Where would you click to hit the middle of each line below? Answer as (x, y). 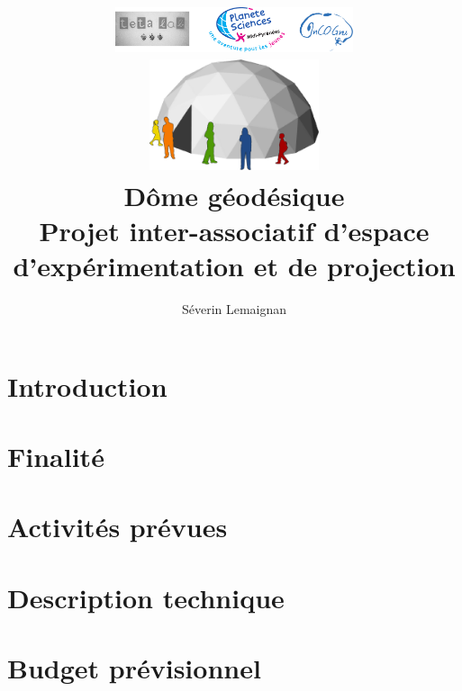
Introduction (87, 386)
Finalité (56, 456)
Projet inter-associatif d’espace (234, 230)
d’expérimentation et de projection (234, 266)
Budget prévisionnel (134, 668)
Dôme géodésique (234, 195)
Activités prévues (118, 527)
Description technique (146, 597)
